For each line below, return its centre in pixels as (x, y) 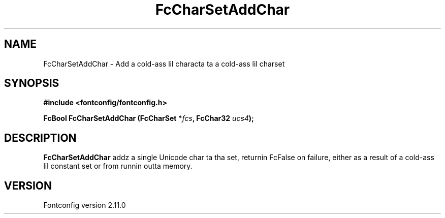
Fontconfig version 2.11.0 (85, 205)
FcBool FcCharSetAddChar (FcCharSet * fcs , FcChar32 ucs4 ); (149, 118)
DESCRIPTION (40, 138)
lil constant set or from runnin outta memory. (118, 166)
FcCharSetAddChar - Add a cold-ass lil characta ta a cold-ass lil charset (164, 64)
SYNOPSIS (32, 83)
